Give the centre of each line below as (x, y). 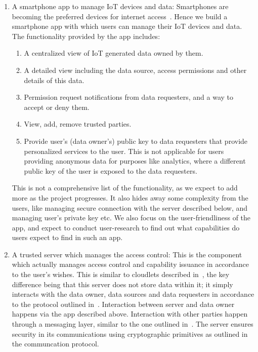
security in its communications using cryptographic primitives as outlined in (130, 334)
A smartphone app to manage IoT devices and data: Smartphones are (120, 6)
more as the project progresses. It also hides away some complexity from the (130, 197)
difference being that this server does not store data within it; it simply (122, 284)
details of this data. (54, 80)
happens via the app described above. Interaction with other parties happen (130, 314)
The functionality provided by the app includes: (86, 36)
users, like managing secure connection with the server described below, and (130, 207)
